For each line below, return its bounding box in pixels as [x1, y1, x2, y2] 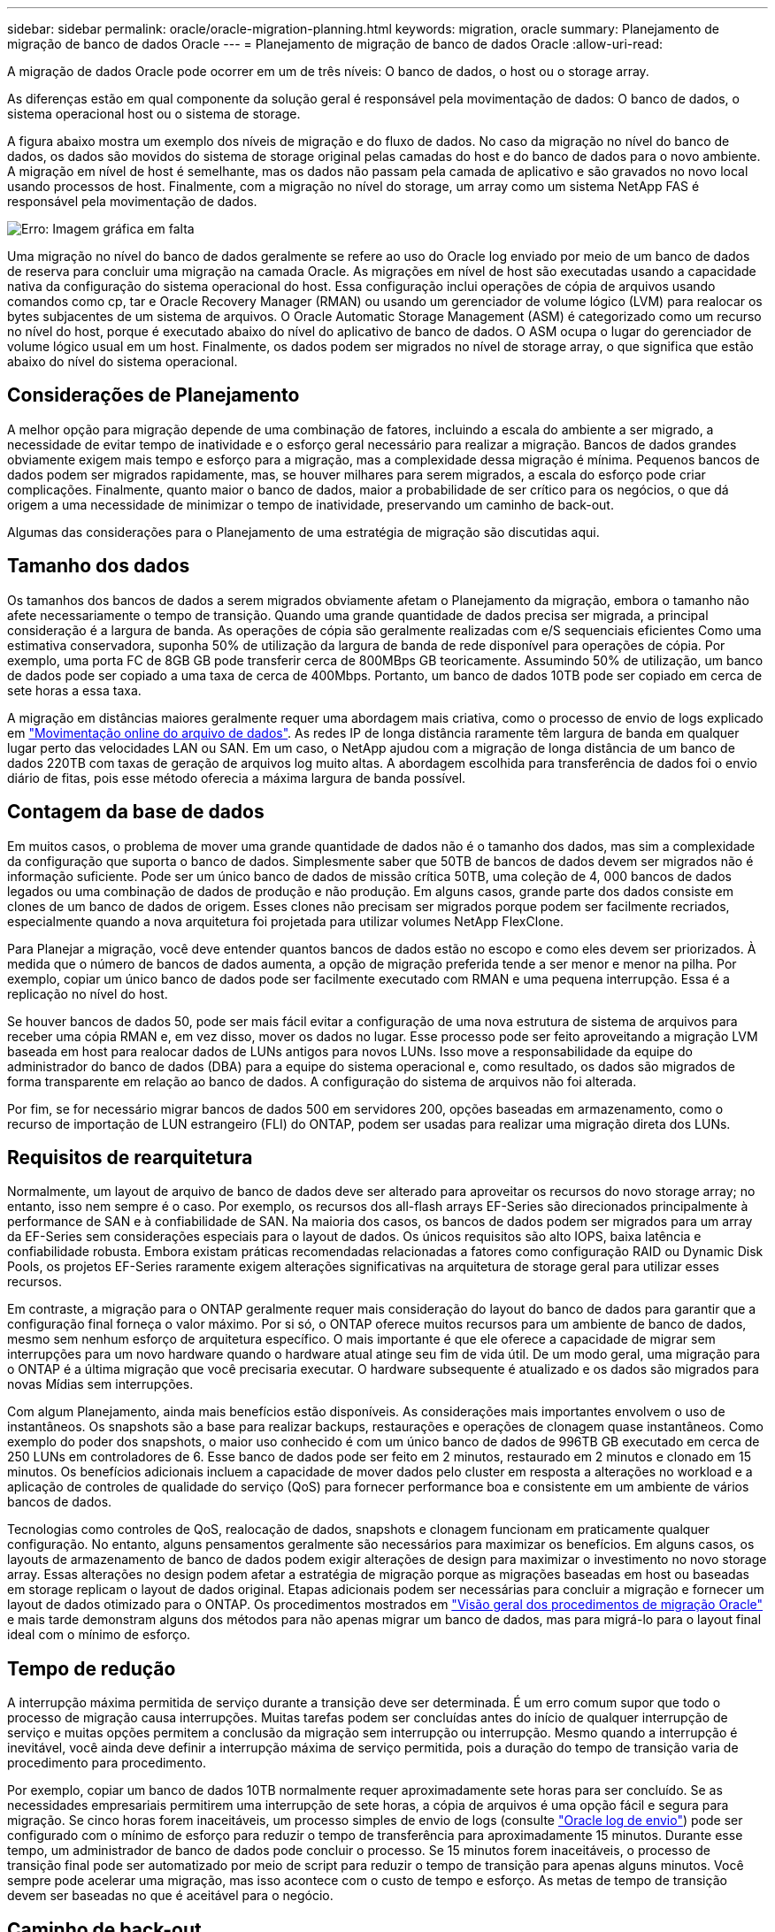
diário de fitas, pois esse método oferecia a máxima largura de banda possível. [7, 770, 466, 786]
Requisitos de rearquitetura [7, 1146, 253, 1169]
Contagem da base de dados [7, 801, 265, 824]
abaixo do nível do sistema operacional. [7, 354, 238, 369]
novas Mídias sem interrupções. [7, 1376, 194, 1392]
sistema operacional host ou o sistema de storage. [7, 106, 301, 121]
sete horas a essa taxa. [7, 682, 142, 698]
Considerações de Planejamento [7, 384, 300, 407]
